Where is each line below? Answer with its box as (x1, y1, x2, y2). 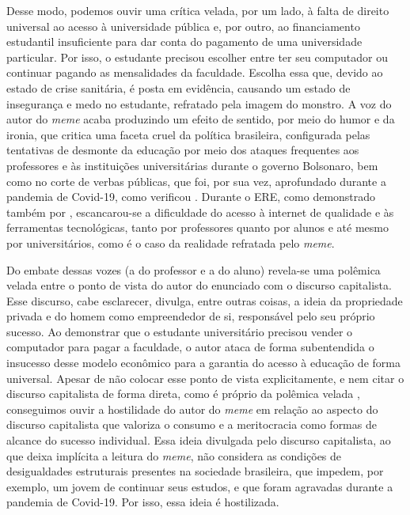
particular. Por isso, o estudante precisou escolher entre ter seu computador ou (6, 48, 389, 65)
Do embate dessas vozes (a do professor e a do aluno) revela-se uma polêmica (6, 261, 381, 278)
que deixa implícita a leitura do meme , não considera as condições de (6, 447, 342, 464)
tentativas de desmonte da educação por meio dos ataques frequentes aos (6, 142, 359, 158)
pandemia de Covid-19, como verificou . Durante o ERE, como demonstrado (6, 188, 376, 205)
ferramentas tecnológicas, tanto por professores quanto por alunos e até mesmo (6, 219, 389, 236)
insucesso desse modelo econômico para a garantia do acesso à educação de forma (6, 354, 401, 371)
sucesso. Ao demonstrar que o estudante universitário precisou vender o (6, 323, 353, 339)
